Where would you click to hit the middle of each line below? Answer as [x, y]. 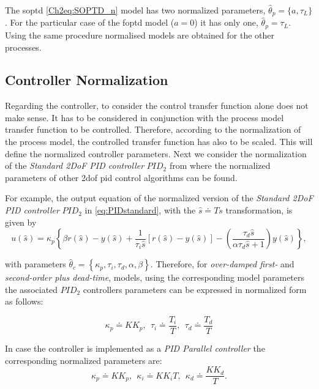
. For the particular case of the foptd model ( [90, 22]
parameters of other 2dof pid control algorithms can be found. [121, 177]
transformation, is [259, 210]
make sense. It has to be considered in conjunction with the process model [144, 117]
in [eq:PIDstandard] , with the [140, 210]
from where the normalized [220, 165]
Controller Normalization [87, 80]
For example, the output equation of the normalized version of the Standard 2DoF [159, 198]
